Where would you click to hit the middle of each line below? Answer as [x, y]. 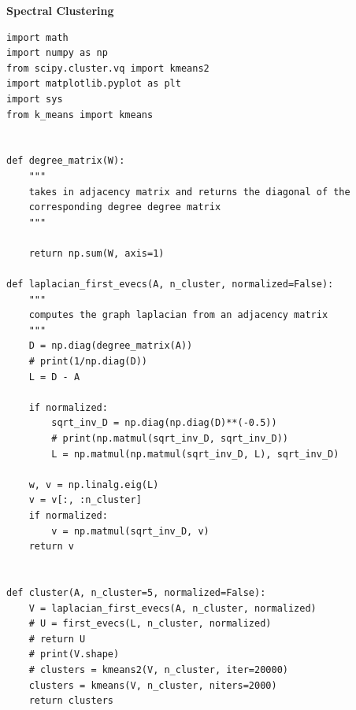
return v [51, 547]
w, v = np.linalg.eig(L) [94, 484]
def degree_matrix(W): [66, 161]
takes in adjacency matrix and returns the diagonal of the [189, 192]
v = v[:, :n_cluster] [85, 500]
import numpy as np [57, 53]
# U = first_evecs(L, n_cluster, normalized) [150, 624]
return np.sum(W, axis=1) [96, 253]
